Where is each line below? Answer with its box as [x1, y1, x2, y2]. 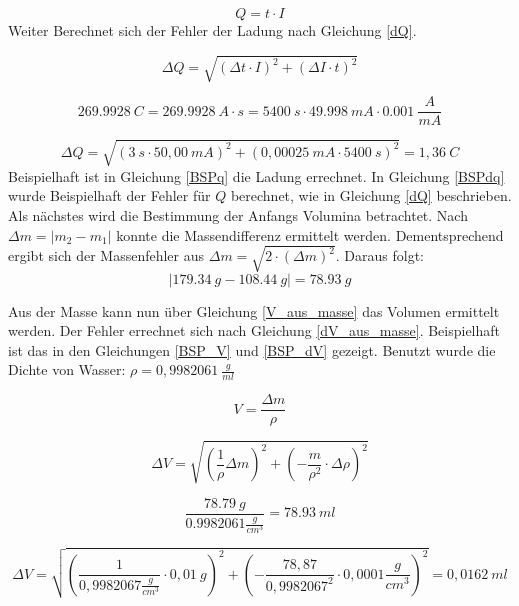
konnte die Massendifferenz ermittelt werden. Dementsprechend [116, 224, 504, 245]
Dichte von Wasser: [8, 359, 126, 380]
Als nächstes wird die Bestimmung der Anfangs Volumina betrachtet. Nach [8, 204, 468, 225]
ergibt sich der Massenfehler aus [8, 245, 205, 266]
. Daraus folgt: [335, 245, 425, 266]
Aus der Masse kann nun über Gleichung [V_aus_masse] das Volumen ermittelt [8, 300, 500, 321]
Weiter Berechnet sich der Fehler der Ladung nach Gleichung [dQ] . [8, 20, 417, 40]
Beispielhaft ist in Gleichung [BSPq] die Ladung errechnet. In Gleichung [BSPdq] [8, 165, 505, 186]
